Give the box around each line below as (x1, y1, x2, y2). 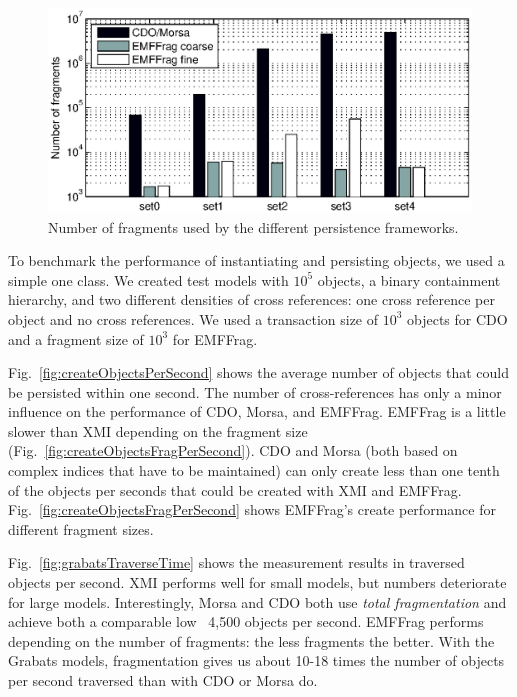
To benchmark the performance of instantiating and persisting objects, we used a (8, 250, 505, 271)
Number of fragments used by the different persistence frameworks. (48, 216, 459, 237)
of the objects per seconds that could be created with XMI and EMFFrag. (8, 479, 462, 500)
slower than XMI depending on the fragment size (8, 420, 308, 441)
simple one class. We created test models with (8, 269, 289, 290)
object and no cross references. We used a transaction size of (8, 308, 379, 329)
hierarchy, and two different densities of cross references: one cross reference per (8, 289, 495, 310)
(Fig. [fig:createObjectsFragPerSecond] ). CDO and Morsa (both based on (8, 440, 458, 461)
